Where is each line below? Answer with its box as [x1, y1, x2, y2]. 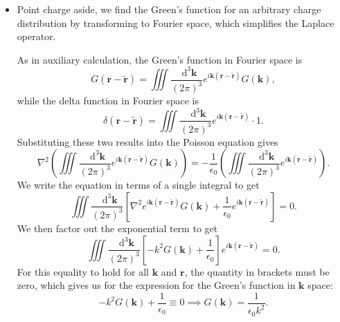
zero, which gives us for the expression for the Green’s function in [17, 278, 296, 292]
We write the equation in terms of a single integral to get [17, 178, 260, 192]
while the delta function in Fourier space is [17, 93, 199, 108]
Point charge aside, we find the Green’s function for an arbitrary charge [17, 2, 321, 16]
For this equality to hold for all [17, 264, 149, 278]
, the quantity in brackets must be [184, 264, 330, 278]
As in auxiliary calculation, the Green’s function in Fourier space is [17, 52, 303, 66]
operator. [17, 29, 56, 44]
